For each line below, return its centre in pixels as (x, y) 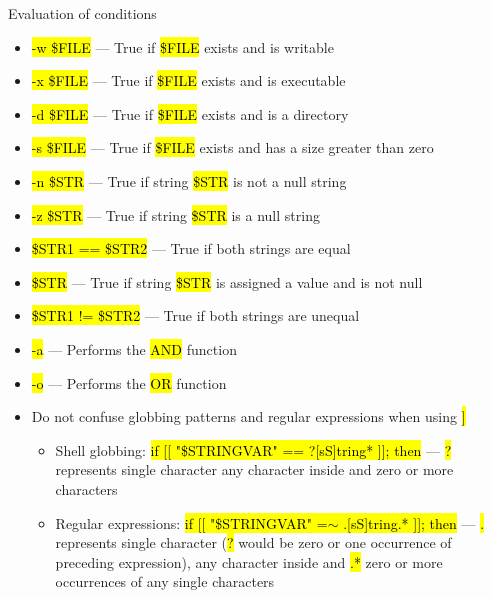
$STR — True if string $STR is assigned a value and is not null (227, 281)
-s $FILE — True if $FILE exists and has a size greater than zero (232, 147)
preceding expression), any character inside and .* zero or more (249, 561)
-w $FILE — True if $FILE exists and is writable (182, 46)
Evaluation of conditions (82, 13)
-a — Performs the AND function (134, 348)
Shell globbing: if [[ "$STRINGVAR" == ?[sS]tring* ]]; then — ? (253, 449)
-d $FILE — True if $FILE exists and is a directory (190, 113)
